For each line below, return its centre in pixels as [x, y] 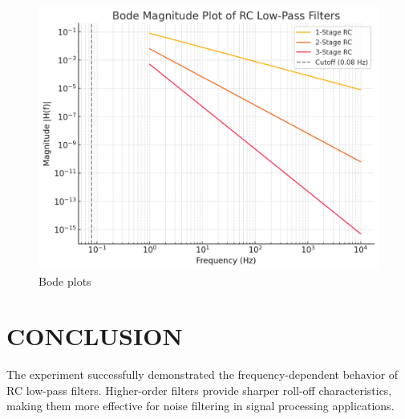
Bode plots [65, 281]
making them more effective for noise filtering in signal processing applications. [200, 406]
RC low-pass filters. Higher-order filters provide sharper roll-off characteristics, [199, 390]
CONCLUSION [95, 336]
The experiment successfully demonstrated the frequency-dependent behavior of [202, 374]
